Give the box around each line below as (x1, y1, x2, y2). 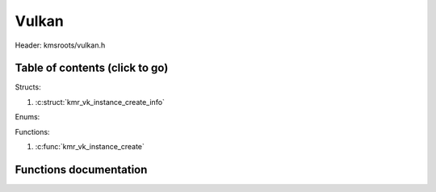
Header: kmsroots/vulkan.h (15, 40, 106, 50)
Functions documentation (15, 162, 148, 177)
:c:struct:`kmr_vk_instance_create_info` (35, 97, 166, 106)
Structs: (15, 82, 41, 92)
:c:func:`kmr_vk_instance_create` (35, 142, 145, 152)
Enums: (15, 112, 40, 122)
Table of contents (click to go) (15, 61, 169, 75)
